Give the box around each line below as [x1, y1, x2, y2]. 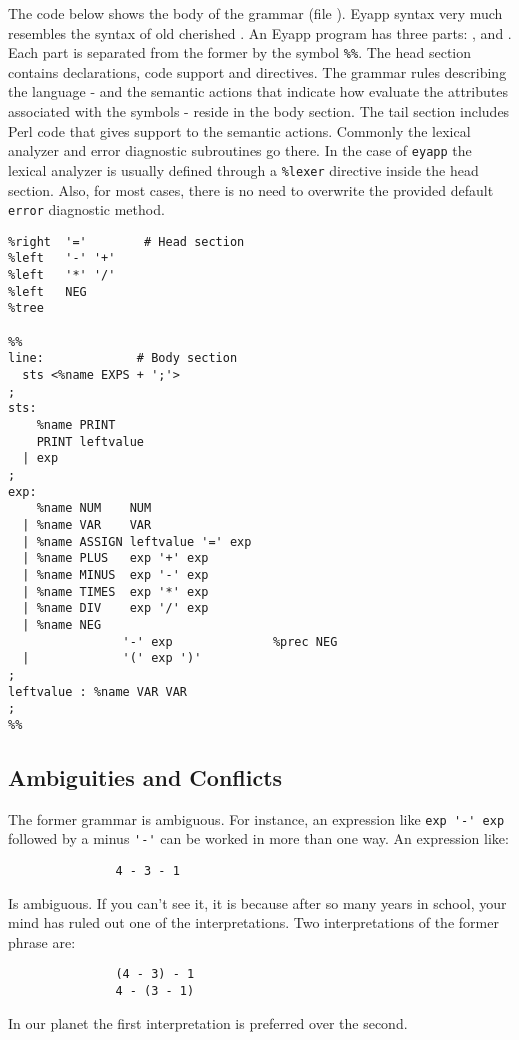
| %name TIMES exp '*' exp [22, 584, 209, 599]
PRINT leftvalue [36, 434, 145, 449]
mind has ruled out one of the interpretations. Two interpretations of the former [8, 912, 499, 933]
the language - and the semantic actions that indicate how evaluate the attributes [8, 81, 508, 102]
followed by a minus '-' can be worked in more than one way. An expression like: [8, 828, 509, 849]
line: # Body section [8, 351, 238, 366]
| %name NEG [22, 617, 102, 632]
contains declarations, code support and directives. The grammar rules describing [8, 61, 507, 82]
